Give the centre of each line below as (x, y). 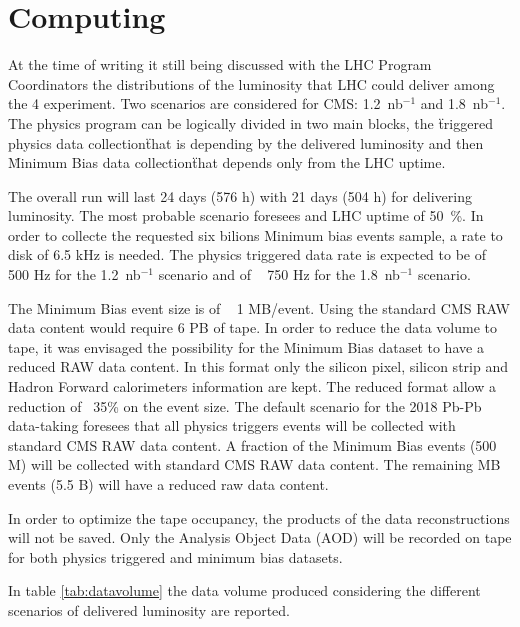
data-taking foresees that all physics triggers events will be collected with (232, 425)
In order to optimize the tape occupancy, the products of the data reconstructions (259, 517)
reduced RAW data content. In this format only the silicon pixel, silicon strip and (258, 366)
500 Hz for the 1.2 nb (74, 274)
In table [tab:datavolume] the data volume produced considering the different (244, 590)
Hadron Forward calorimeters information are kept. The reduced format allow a (252, 386)
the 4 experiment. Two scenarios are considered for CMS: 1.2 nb (205, 103)
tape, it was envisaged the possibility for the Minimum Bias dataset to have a (246, 346)
